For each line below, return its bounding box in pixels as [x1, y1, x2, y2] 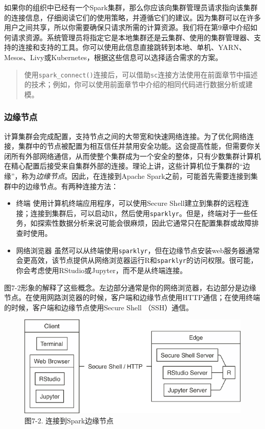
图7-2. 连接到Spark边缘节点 [24, 415, 114, 425]
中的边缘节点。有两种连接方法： [11, 180, 118, 191]
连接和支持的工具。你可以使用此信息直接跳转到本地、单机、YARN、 [18, 42, 246, 52]
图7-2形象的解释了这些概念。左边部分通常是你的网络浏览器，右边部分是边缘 [4, 282, 256, 292]
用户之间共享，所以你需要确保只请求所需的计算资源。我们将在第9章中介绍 [4, 22, 250, 33]
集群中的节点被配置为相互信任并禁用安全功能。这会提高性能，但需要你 [18, 141, 254, 151]
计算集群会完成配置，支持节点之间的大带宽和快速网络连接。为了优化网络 [4, 130, 247, 141]
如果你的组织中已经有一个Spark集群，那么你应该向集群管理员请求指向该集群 [4, 2, 258, 12]
